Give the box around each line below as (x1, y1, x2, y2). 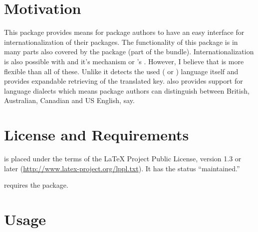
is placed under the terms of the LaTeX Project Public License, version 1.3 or (4, 153, 242, 163)
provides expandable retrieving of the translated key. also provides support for (4, 76, 243, 86)
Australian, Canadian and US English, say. (4, 95, 135, 106)
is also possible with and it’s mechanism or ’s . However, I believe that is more (4, 56, 244, 66)
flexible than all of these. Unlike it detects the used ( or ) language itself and (4, 66, 239, 76)
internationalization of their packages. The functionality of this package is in (4, 36, 238, 47)
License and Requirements (4, 124, 189, 145)
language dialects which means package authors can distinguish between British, (4, 85, 250, 96)
